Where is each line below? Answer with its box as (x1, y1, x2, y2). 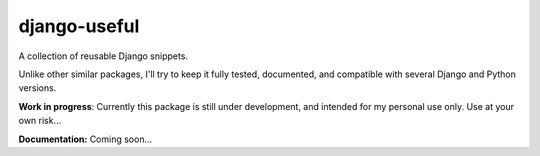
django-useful (18, 15, 140, 37)
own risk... (18, 115, 62, 127)
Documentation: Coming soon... (18, 133, 153, 145)
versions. (18, 82, 57, 94)
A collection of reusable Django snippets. (18, 50, 189, 62)
